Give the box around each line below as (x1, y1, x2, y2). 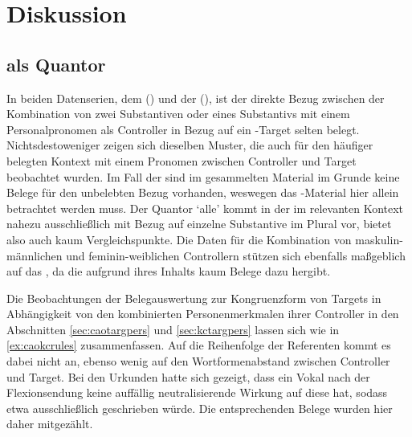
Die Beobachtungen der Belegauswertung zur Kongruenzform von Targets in (6, 289, 381, 306)
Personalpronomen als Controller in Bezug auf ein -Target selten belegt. (6, 120, 360, 137)
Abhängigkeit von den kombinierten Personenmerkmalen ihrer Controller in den (6, 305, 399, 322)
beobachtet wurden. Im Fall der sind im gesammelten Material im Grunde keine (6, 168, 400, 185)
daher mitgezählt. (6, 415, 93, 432)
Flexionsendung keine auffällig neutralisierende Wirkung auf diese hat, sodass (6, 384, 388, 401)
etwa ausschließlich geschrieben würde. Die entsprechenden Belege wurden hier (6, 399, 393, 416)
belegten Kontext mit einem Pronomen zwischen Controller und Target (6, 152, 357, 169)
